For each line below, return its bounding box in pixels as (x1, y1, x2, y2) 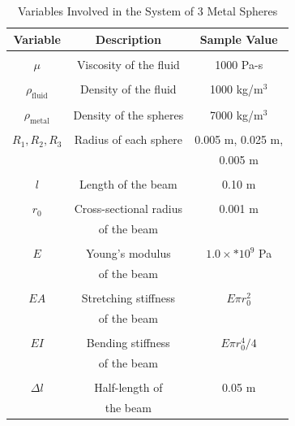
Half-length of (94, 379, 163, 396)
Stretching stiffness (81, 289, 176, 306)
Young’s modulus (85, 245, 171, 262)
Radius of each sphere (74, 131, 183, 148)
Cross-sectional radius (74, 200, 183, 217)
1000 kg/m (209, 80, 263, 98)
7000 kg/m (209, 106, 263, 123)
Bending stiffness (86, 334, 170, 351)
